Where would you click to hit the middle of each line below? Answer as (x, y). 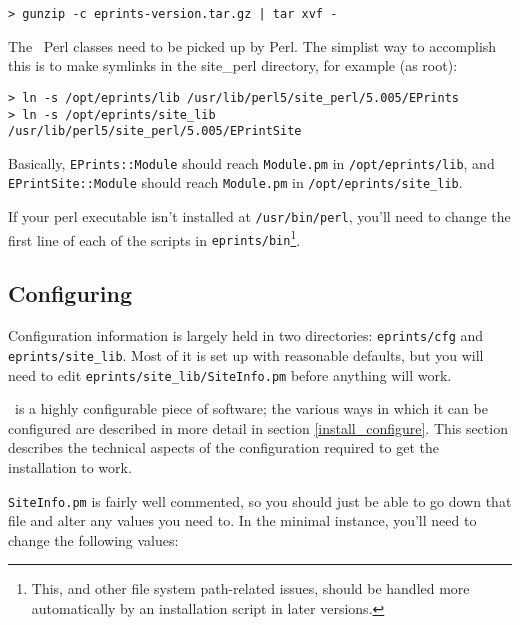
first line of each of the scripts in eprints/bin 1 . (154, 238)
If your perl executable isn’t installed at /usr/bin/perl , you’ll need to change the (259, 216)
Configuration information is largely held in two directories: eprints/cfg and (246, 335)
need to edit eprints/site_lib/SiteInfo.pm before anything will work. (230, 374)
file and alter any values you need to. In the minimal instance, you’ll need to (242, 520)
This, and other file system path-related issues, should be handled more (250, 588)
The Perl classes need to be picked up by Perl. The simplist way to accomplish (252, 45)
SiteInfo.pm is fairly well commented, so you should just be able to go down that (260, 500)
